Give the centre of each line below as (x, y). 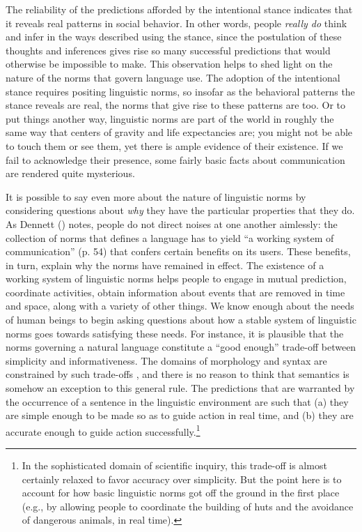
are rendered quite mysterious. (70, 173)
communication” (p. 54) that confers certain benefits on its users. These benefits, (178, 251)
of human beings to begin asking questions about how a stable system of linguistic (181, 320)
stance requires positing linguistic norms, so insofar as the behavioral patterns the (180, 91)
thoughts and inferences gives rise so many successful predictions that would (168, 50)
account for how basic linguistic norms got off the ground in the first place (181, 493)
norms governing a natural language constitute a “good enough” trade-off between (181, 347)
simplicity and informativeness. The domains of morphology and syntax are (166, 360)
